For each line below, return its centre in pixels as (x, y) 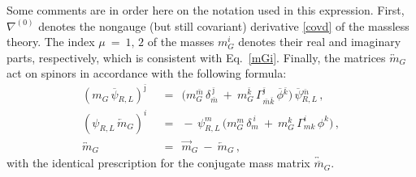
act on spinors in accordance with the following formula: (147, 73)
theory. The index (51, 42)
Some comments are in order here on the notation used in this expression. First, (206, 10)
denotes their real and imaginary (320, 42)
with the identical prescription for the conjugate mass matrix (158, 163)
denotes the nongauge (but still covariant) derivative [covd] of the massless (224, 25)
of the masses (181, 42)
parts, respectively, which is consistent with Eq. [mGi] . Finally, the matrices (196, 57)
